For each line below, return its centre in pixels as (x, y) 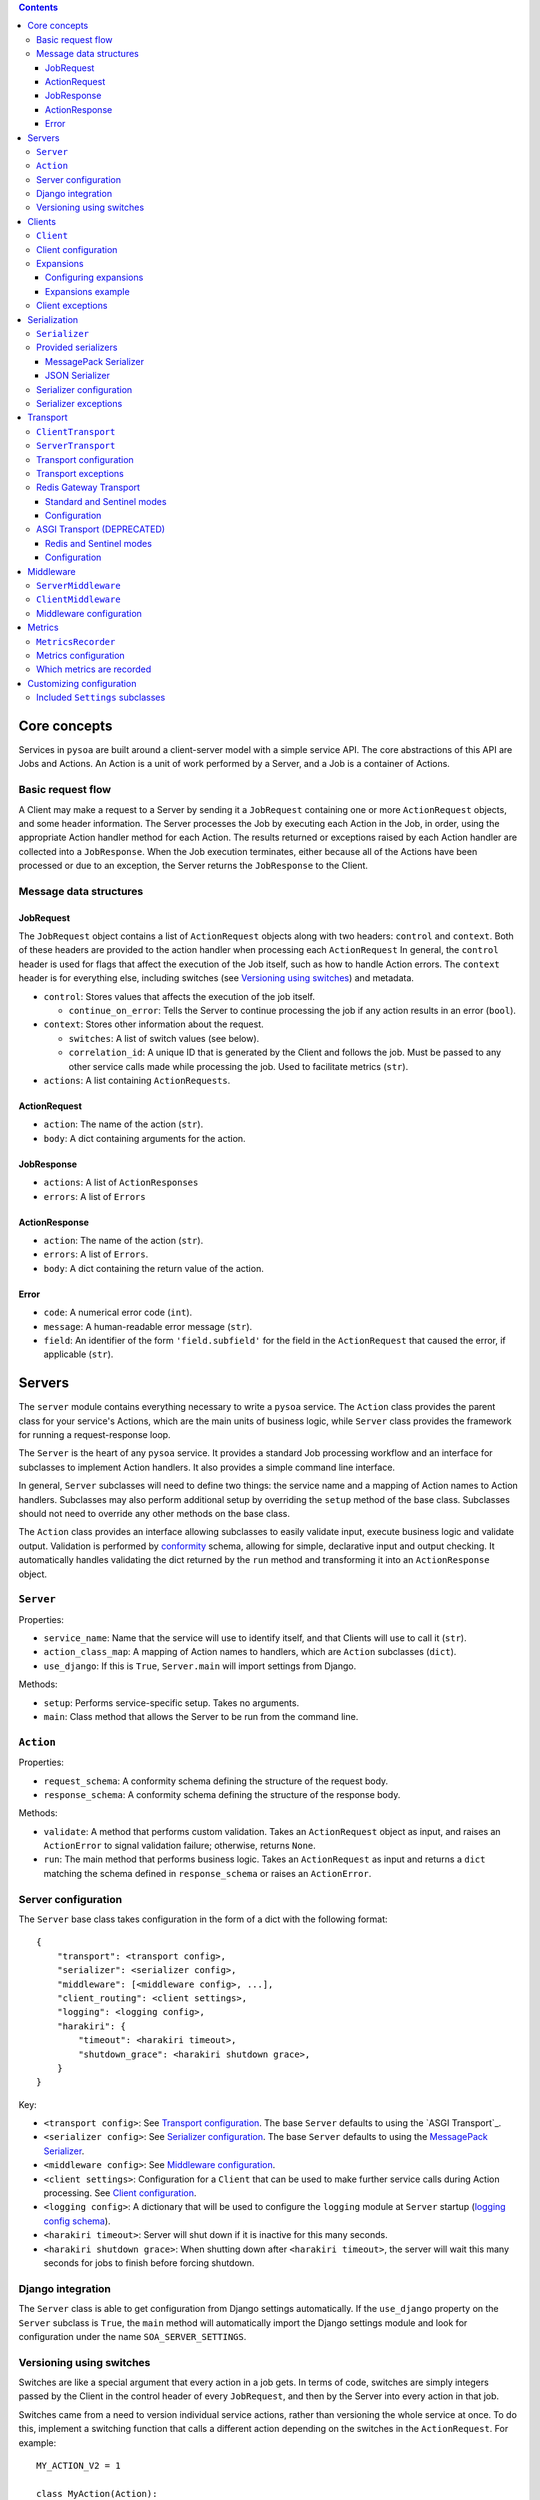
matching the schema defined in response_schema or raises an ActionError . (207, 1873)
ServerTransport (76, 446)
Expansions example (87, 291)
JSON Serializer (77, 376)
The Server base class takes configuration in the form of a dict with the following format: (203, 1919)
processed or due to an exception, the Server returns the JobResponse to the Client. (193, 866)
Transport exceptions (80, 473)
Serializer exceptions (79, 403)
